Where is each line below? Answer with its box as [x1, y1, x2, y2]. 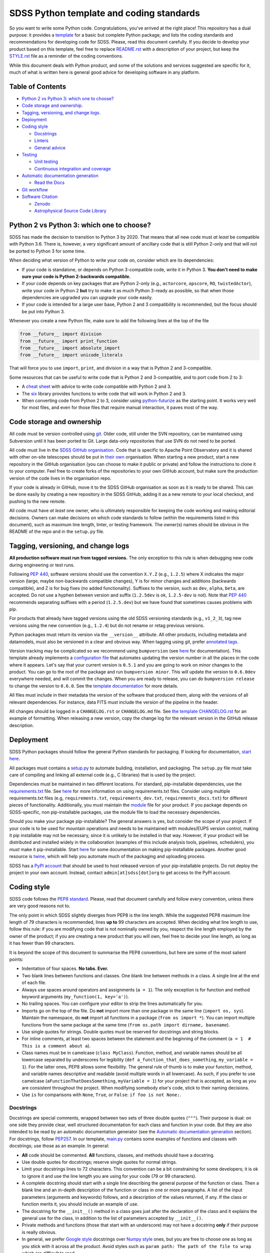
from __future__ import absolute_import [19, 345, 120, 351]
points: [9, 956, 23, 962]
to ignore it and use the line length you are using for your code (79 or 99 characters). [21, 1173, 197, 1179]
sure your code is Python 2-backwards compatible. [21, 273, 131, 279]
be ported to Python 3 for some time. [9, 248, 86, 254]
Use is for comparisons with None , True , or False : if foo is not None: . [21, 1092, 181, 1098]
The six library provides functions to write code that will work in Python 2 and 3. [21, 390, 187, 396]
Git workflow [21, 186, 48, 192]
